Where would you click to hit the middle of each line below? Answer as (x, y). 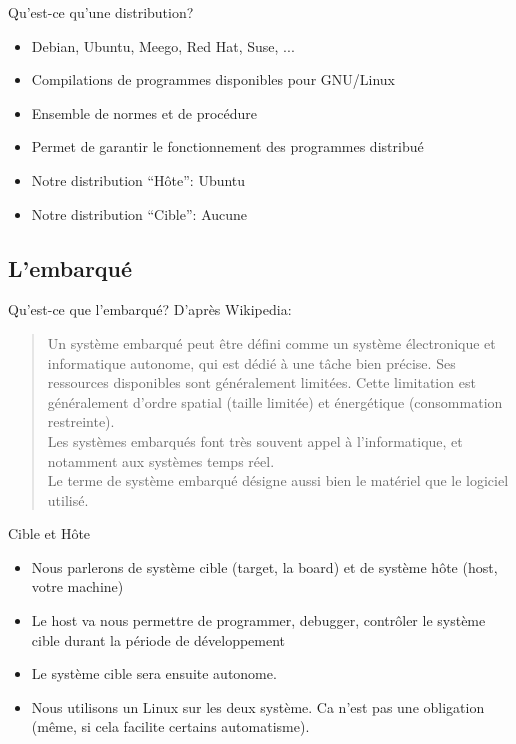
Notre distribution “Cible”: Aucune (139, 213)
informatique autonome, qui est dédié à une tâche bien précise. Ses (251, 362)
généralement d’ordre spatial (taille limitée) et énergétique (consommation (275, 401)
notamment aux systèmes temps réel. (161, 460)
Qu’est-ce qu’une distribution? (101, 12)
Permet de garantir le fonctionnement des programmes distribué (227, 146)
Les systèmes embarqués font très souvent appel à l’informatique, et (255, 440)
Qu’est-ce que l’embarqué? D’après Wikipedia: (150, 309)
